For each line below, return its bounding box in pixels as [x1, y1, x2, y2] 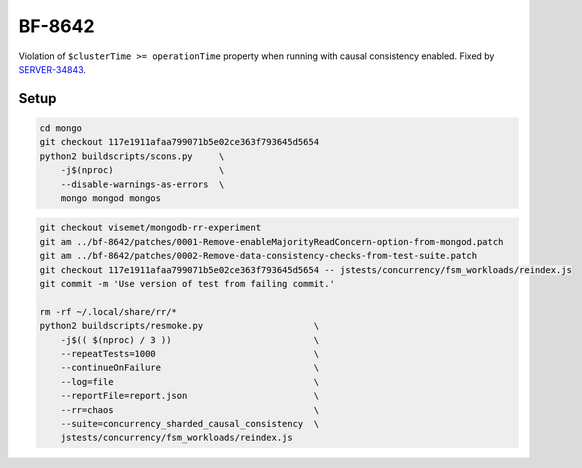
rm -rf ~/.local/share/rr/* [39, 306, 177, 317]
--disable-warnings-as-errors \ [60, 178, 225, 190]
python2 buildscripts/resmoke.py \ [39, 320, 320, 332]
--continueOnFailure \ [60, 362, 320, 374]
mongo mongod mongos [60, 192, 162, 204]
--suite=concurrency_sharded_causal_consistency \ [60, 418, 320, 429]
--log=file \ [60, 376, 320, 387]
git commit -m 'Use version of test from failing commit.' [39, 278, 335, 290]
